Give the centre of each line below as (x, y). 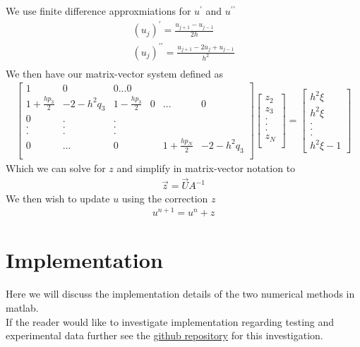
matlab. (22, 307)
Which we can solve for (56, 168)
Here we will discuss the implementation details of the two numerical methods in (180, 294)
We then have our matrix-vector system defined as (114, 73)
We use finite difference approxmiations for (98, 11)
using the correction (165, 198)
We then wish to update (58, 198)
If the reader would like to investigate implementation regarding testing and (170, 321)
